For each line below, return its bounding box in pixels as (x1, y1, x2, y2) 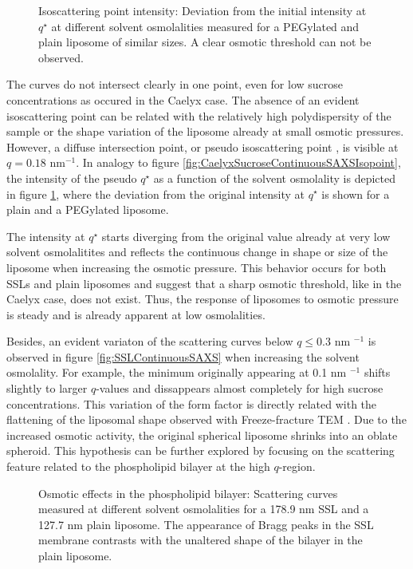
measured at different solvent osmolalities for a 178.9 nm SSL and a (38, 500, 369, 517)
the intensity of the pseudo (6, 169, 137, 186)
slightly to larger (6, 380, 88, 397)
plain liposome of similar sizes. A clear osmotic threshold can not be (38, 34, 372, 50)
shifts (364, 364, 391, 381)
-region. (278, 458, 316, 475)
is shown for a (321, 185, 390, 202)
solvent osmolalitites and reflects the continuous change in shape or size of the (6, 243, 388, 260)
